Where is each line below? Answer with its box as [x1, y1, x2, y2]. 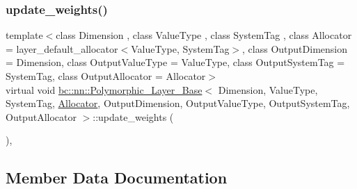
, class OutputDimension [242, 41, 347, 56]
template [6, 28, 43, 42]
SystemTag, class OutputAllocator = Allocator [6, 69, 206, 83]
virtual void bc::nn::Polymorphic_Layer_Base [6, 82, 203, 97]
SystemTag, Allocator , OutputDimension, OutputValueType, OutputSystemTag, [6, 96, 350, 110]
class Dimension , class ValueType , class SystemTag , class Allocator [56, 28, 352, 42]
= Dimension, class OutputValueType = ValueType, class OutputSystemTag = [6, 55, 345, 69]
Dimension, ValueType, [218, 82, 318, 97]
